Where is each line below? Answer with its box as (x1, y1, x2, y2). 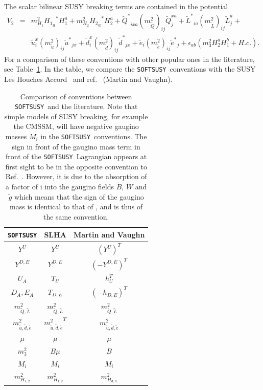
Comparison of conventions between (20, 91, 132, 101)
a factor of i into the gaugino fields (5, 181, 114, 192)
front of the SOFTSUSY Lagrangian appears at (6, 151, 147, 162)
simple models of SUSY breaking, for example (4, 111, 148, 121)
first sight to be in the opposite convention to (5, 161, 147, 171)
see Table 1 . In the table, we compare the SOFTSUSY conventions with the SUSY (4, 63, 256, 74)
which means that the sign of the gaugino (14, 191, 144, 202)
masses (5, 131, 27, 141)
